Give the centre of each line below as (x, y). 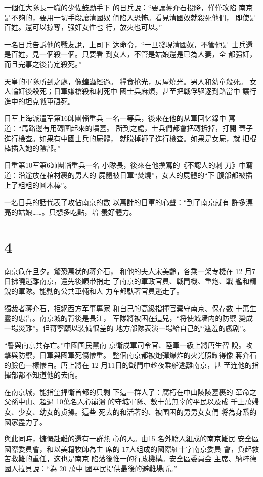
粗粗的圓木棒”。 (45, 184)
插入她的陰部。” (36, 148)
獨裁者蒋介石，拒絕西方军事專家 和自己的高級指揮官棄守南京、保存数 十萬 (127, 308)
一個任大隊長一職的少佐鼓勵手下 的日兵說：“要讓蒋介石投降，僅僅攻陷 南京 (128, 7)
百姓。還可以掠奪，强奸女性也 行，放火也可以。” (83, 27)
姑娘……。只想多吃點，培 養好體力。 (77, 212)
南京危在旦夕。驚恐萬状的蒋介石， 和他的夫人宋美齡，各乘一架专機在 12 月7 (130, 271)
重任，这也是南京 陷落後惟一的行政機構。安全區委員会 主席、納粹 (141, 458)
